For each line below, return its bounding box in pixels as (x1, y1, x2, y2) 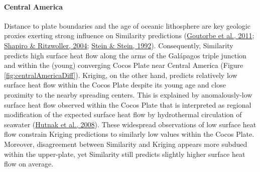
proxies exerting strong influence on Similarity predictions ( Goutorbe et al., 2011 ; (4, 30, 254, 41)
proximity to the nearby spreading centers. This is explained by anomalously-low (4, 89, 252, 100)
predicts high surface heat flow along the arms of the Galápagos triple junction (4, 50, 246, 60)
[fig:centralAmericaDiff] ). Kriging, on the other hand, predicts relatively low (4, 69, 237, 80)
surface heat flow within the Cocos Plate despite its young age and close (4, 79, 226, 90)
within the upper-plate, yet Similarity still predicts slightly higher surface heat (4, 148, 245, 159)
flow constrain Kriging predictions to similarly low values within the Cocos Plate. (4, 129, 254, 139)
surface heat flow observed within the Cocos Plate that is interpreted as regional (4, 99, 251, 110)
